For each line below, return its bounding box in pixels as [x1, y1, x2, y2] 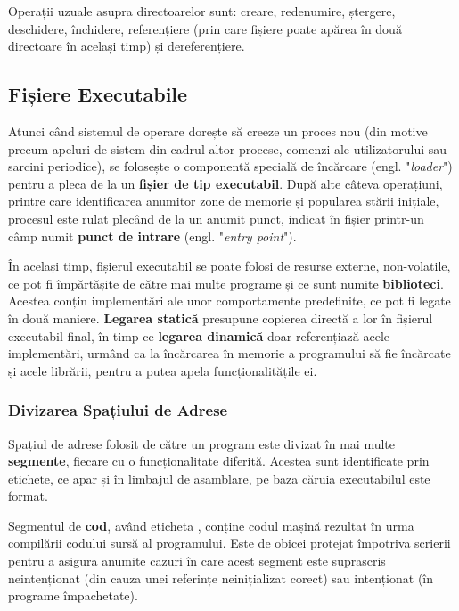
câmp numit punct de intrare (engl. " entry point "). [8, 226, 297, 245]
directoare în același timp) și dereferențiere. [8, 37, 245, 55]
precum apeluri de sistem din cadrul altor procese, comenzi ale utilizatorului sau [8, 139, 447, 158]
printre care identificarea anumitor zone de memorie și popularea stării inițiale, [8, 191, 439, 210]
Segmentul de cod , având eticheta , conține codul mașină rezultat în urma [8, 516, 414, 534]
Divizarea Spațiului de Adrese [8, 399, 228, 421]
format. [8, 486, 48, 505]
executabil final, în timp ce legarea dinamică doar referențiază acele [8, 326, 390, 345]
